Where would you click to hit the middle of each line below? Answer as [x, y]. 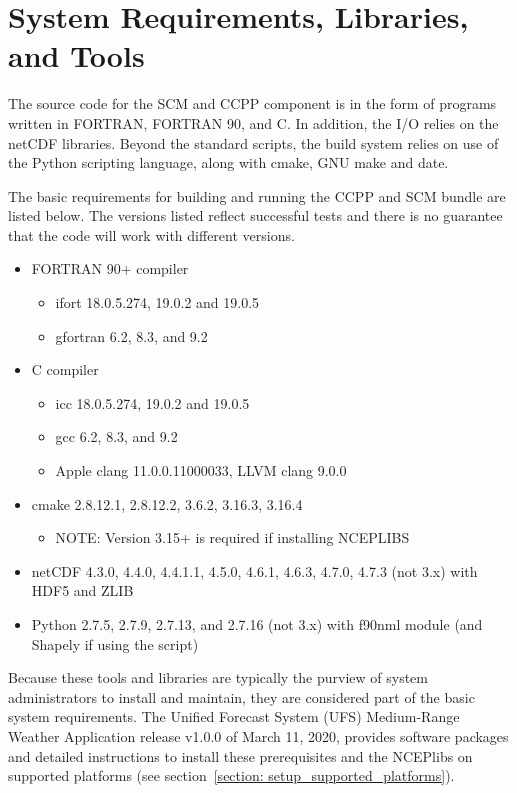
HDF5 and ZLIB [82, 590]
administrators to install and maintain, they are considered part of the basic [241, 696]
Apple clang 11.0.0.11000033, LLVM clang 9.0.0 [201, 470]
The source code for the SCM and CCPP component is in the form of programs [252, 103]
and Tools [76, 55]
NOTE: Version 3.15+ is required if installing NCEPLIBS [232, 537]
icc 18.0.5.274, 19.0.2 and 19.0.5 [152, 402]
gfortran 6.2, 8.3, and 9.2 [131, 335]
